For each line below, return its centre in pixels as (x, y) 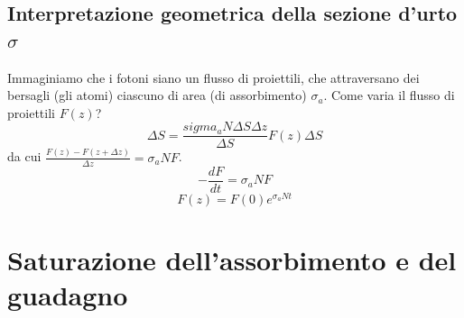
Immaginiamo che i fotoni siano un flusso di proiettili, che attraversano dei (213, 77)
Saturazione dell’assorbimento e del (232, 259)
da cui (24, 156)
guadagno (68, 295)
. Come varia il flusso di (389, 95)
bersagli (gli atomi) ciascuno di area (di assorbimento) (157, 95)
